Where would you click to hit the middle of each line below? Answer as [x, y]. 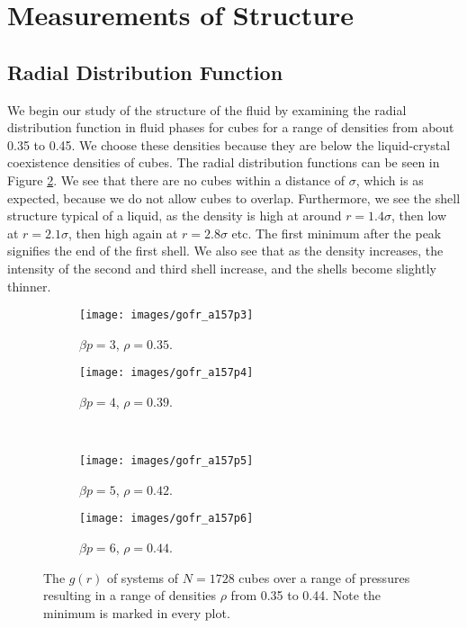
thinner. [29, 286]
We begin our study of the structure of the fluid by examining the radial [207, 109]
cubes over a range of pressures [324, 577]
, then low [419, 215]
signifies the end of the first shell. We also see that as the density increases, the [225, 251]
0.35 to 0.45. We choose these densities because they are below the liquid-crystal [229, 144]
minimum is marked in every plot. [137, 612]
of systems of [143, 577]
